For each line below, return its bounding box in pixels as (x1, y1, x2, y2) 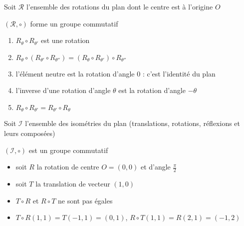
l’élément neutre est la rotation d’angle (15, 68, 135, 78)
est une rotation (41, 35, 90, 45)
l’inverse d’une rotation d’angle (15, 85, 111, 95)
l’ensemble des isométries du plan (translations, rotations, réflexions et (25, 118, 241, 128)
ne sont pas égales (57, 195, 113, 205)
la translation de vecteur (35, 178, 110, 189)
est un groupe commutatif (28, 144, 108, 155)
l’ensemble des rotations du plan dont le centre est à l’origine (26, 1, 213, 11)
